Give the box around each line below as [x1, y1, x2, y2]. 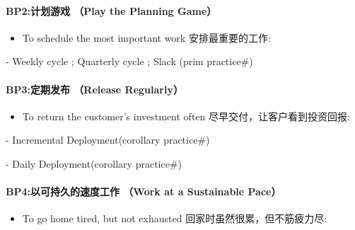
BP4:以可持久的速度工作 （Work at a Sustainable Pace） [6, 184, 281, 199]
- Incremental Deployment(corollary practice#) [6, 132, 210, 147]
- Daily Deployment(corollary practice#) [6, 156, 182, 171]
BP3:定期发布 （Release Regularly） [6, 81, 183, 96]
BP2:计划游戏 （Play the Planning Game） [6, 3, 217, 18]
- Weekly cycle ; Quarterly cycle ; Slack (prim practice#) [6, 54, 253, 69]
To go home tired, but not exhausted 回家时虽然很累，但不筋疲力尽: [22, 211, 327, 226]
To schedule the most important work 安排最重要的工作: [22, 30, 271, 45]
